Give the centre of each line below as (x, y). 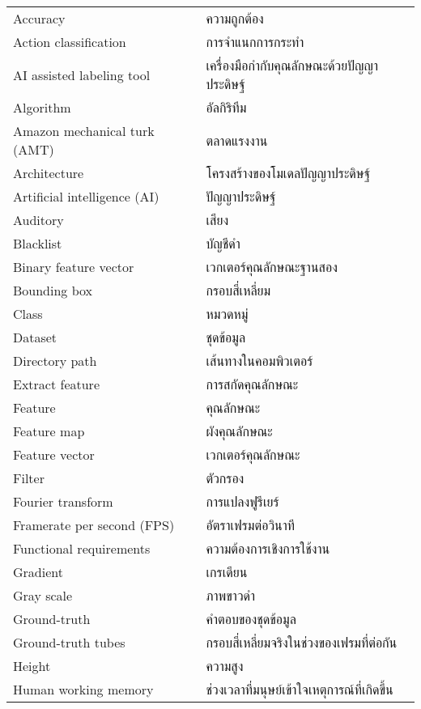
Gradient (38, 572)
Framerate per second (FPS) (94, 525)
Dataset (35, 337)
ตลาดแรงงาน (237, 140)
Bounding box (53, 290)
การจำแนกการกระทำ (255, 42)
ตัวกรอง (225, 478)
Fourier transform (63, 501)
